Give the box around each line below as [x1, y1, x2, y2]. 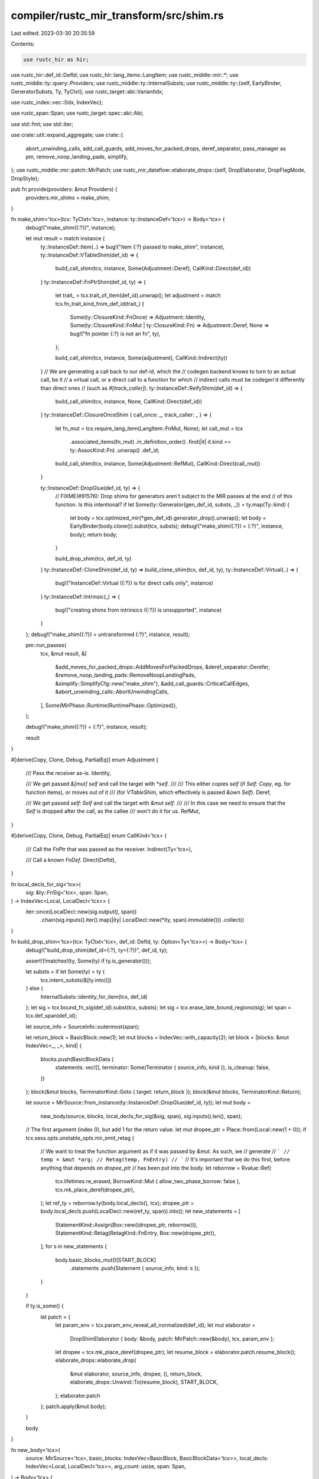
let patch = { [40, 1313, 71, 1320]
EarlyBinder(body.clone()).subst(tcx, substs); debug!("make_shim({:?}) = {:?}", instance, [70, 522, 284, 529]
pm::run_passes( [25, 642, 67, 649]
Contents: [11, 40, 35, 47]
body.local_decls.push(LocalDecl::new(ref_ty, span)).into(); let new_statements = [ [40, 1207, 241, 1215]
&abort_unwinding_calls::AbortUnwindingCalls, [55, 688, 170, 695]
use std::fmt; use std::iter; [11, 120, 74, 127]
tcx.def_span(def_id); [25, 1012, 77, 1019]
